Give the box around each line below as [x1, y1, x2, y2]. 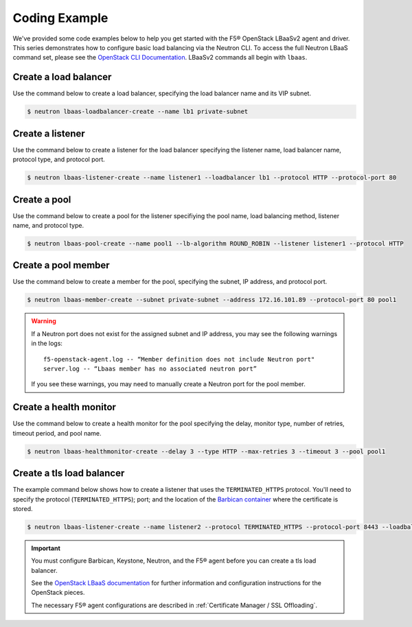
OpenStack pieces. [31, 589, 85, 597]
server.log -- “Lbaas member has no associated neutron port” [43, 365, 257, 372]
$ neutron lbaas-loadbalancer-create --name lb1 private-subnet [27, 108, 249, 116]
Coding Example [12, 10, 108, 25]
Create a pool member [12, 259, 110, 271]
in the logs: [31, 340, 63, 348]
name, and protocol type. [12, 221, 84, 229]
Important [31, 544, 61, 552]
